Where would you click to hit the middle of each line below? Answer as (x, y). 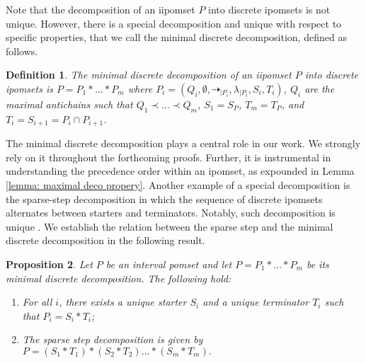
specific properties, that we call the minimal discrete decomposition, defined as (176, 37)
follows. (22, 51)
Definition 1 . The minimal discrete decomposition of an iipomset (149, 75)
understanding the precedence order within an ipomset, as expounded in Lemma (180, 171)
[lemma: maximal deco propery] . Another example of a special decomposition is (178, 185)
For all (37, 302)
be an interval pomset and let (169, 264)
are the (320, 88)
